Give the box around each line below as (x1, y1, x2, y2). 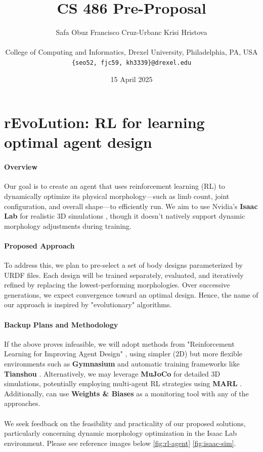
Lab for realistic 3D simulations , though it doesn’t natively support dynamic (4, 211, 245, 221)
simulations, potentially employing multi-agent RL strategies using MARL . (4, 378, 242, 389)
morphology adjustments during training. (4, 220, 131, 231)
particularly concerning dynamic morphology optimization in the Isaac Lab (4, 428, 237, 438)
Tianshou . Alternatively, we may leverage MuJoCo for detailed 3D (4, 368, 221, 379)
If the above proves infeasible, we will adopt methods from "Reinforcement (4, 338, 235, 349)
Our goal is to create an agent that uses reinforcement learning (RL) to (4, 181, 225, 191)
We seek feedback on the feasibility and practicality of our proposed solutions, (4, 418, 246, 428)
